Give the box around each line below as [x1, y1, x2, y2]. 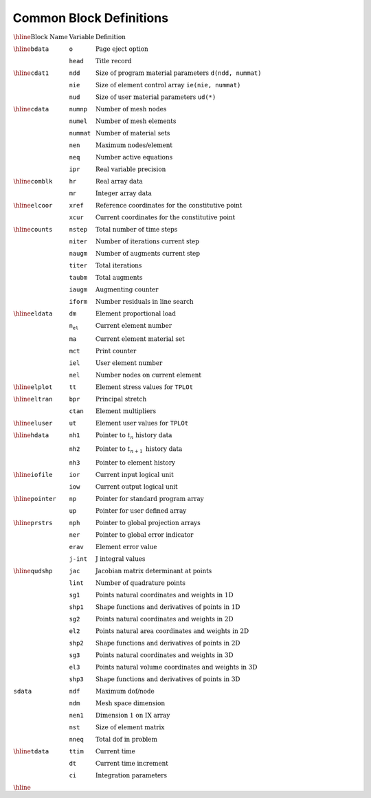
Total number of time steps [95, 225, 178, 233]
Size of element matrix [95, 723, 165, 731]
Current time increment [95, 760, 168, 767]
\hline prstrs [13, 519, 53, 527]
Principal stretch [95, 395, 147, 403]
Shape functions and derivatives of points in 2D [95, 639, 240, 647]
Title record [95, 57, 132, 65]
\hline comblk [13, 177, 53, 185]
